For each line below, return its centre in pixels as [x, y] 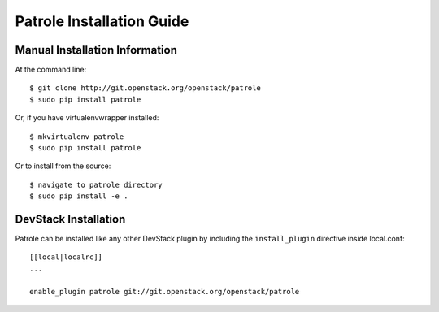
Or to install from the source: [63, 166]
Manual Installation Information [96, 50]
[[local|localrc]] [66, 257]
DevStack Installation [70, 219]
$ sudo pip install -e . [79, 196]
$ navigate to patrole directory [96, 184]
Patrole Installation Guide [102, 21]
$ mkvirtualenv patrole [77, 136]
